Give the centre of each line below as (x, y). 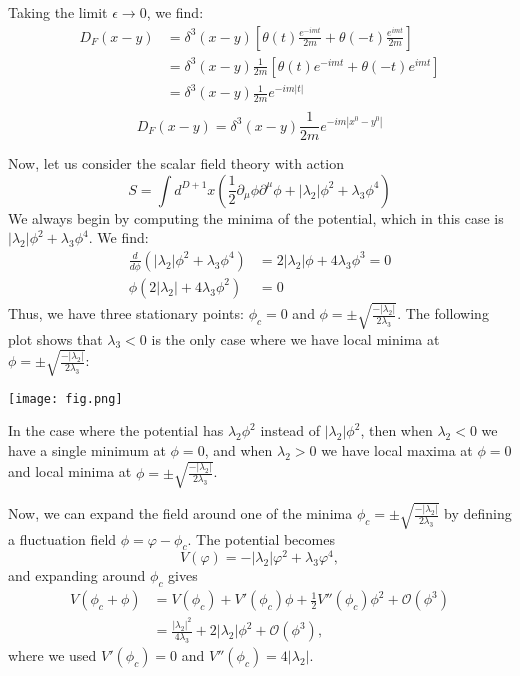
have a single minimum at (87, 449)
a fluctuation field (62, 538)
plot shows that (55, 338)
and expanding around (77, 575)
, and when (238, 449)
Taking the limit (58, 12)
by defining (478, 513)
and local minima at (70, 471)
